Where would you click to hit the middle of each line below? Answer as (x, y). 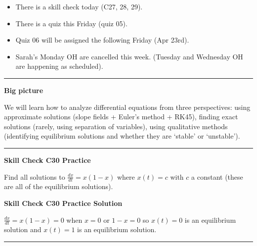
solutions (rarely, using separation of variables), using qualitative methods (116, 126)
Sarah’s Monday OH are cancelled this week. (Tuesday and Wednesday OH (129, 56)
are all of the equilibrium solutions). (59, 186)
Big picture (24, 90)
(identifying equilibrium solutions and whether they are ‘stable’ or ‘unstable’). (122, 136)
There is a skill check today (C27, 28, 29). (79, 6)
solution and (23, 229)
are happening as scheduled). (59, 66)
